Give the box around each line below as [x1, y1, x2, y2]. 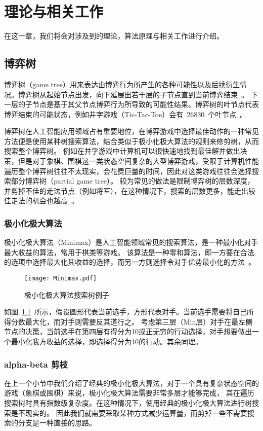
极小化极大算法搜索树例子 [24, 289, 109, 300]
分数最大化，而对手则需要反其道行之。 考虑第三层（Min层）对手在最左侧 [11, 316, 253, 327]
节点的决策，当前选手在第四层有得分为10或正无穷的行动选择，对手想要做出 [4, 326, 252, 337]
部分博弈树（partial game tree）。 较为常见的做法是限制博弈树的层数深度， [11, 175, 254, 186]
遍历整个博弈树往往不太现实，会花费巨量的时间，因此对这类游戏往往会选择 [4, 165, 252, 176]
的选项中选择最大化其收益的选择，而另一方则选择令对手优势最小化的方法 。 [4, 257, 255, 267]
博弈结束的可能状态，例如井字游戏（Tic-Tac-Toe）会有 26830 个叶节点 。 [4, 109, 247, 119]
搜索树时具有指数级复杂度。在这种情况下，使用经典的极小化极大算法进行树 [4, 398, 252, 408]
